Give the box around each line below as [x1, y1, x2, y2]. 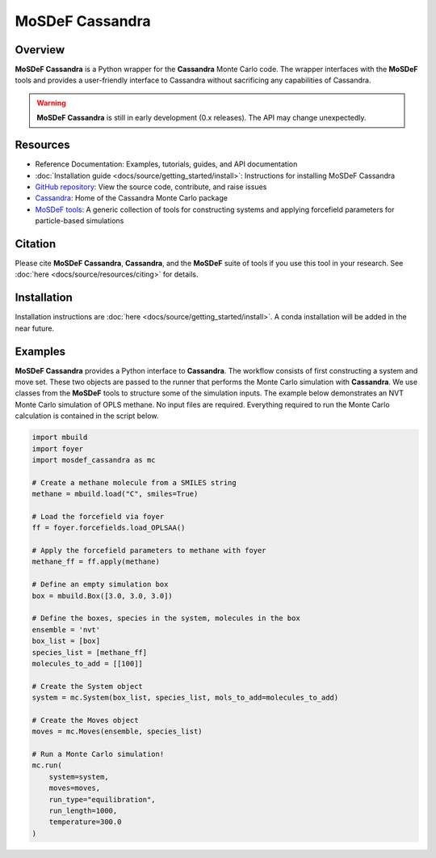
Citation [15, 237, 57, 251]
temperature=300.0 [48, 818, 122, 826]
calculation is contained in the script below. [15, 411, 159, 421]
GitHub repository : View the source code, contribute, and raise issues [35, 182, 267, 192]
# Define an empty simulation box [31, 580, 169, 590]
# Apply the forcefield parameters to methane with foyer [31, 546, 266, 556]
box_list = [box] [31, 636, 101, 646]
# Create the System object [31, 682, 143, 691]
